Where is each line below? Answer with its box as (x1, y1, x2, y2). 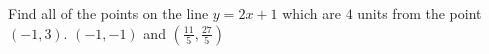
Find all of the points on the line (8, 3, 209, 23)
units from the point (357, 3, 482, 23)
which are (282, 3, 341, 23)
